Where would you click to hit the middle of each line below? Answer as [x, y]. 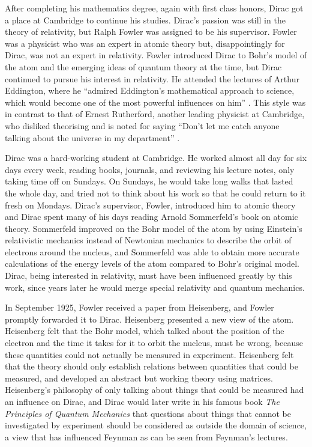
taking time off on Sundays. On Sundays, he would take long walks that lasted [149, 181]
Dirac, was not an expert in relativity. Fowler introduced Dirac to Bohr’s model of [156, 55]
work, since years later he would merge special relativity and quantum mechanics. [155, 287]
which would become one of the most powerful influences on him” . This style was [155, 102]
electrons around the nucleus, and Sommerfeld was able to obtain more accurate [152, 251]
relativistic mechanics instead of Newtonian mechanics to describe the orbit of [148, 240]
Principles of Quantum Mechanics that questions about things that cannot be [148, 413]
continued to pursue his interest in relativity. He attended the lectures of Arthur [152, 78]
